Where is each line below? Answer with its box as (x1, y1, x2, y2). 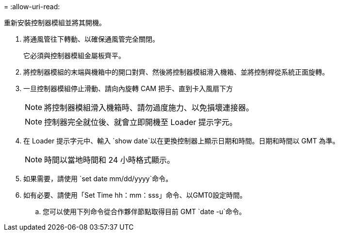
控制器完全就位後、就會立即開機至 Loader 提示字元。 (44, 117, 237, 127)
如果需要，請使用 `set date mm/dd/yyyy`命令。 (23, 174, 173, 183)
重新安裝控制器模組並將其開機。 (4, 18, 106, 27)
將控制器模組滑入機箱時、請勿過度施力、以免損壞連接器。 (44, 103, 254, 112)
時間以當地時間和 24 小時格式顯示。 (44, 155, 175, 165)
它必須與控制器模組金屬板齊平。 (23, 51, 125, 60)
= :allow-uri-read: (4, 2, 60, 11)
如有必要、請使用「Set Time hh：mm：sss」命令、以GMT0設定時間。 (23, 191, 247, 199)
